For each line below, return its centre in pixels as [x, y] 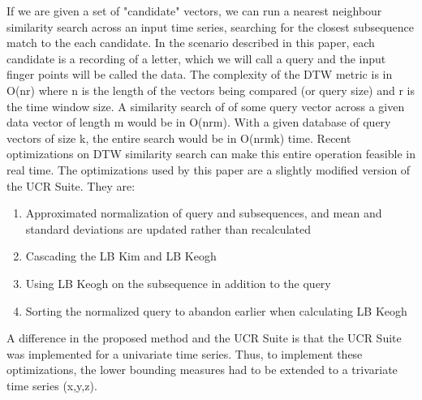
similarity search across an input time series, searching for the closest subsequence [210, 26]
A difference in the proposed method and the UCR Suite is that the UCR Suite [204, 338]
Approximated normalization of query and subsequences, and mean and [204, 213]
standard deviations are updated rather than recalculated [168, 228]
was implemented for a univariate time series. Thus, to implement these [185, 353]
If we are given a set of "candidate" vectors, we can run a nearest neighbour [194, 11]
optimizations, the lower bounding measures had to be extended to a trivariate [202, 370]
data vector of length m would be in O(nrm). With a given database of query [199, 122]
